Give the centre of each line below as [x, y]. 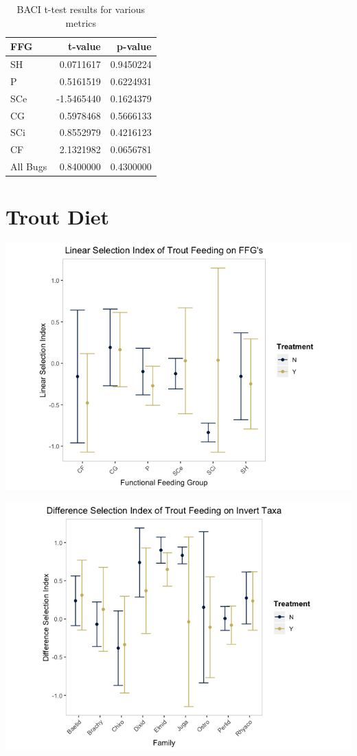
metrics [81, 22]
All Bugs [29, 167]
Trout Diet [58, 217]
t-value [84, 46]
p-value [134, 46]
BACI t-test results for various [81, 9]
